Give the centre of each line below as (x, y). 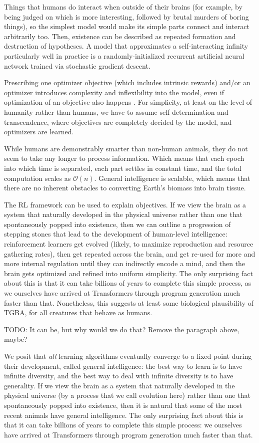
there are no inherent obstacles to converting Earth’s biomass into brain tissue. (125, 188)
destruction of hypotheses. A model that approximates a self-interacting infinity (126, 46)
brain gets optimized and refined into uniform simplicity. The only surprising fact (128, 273)
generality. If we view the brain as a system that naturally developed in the (119, 385)
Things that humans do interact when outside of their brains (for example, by (123, 7)
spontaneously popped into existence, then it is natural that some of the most (123, 405)
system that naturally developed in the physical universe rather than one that (123, 214)
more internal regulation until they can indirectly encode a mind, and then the (125, 263)
